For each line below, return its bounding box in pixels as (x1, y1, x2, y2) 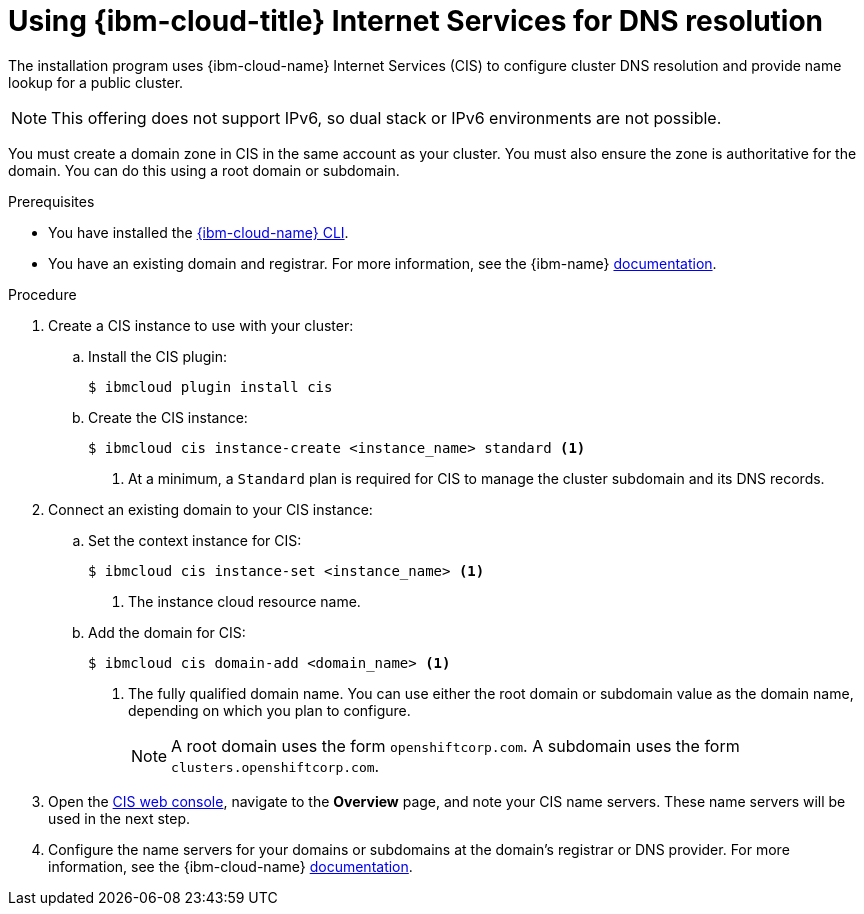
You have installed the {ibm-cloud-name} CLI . (48, 223, 349, 241)
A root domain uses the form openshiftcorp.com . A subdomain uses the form (171, 735, 740, 756)
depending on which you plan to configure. (128, 701, 411, 719)
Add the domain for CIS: (88, 623, 246, 641)
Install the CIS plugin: (88, 347, 228, 365)
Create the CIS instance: (88, 408, 248, 426)
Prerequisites (8, 192, 95, 210)
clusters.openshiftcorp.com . (171, 755, 380, 776)
